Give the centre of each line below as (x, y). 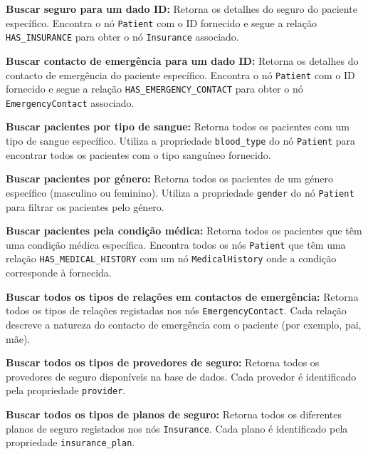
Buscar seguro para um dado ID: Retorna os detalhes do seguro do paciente (182, 9)
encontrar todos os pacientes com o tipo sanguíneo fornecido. (138, 154)
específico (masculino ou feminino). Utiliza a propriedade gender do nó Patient (180, 192)
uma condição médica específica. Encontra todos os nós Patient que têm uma (176, 244)
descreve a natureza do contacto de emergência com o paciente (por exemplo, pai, (184, 324)
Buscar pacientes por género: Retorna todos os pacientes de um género (170, 179)
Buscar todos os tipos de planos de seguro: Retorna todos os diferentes (174, 414)
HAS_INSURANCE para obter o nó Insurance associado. (122, 37)
